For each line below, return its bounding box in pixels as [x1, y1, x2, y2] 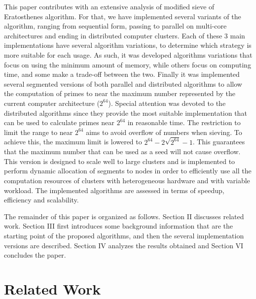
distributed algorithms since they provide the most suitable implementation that [4, 107, 247, 118]
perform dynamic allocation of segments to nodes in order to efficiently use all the [4, 166, 252, 176]
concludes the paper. [4, 250, 66, 260]
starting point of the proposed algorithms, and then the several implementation [4, 230, 244, 240]
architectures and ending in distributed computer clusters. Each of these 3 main [4, 30, 245, 40]
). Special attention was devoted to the [108, 98, 226, 108]
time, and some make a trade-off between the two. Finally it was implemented [4, 69, 240, 79]
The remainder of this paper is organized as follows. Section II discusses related [4, 211, 244, 221]
